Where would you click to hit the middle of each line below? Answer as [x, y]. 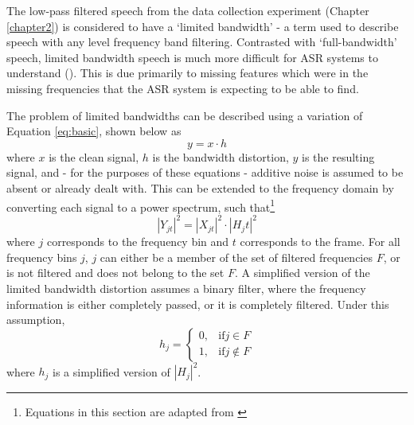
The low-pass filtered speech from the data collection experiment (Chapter [188, 10]
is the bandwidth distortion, [221, 156]
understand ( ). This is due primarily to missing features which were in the [187, 73]
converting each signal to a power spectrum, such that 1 [141, 205]
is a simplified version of [111, 371]
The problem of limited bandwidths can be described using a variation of [185, 115]
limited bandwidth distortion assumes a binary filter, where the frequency [186, 289]
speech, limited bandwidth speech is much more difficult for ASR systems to [192, 57]
